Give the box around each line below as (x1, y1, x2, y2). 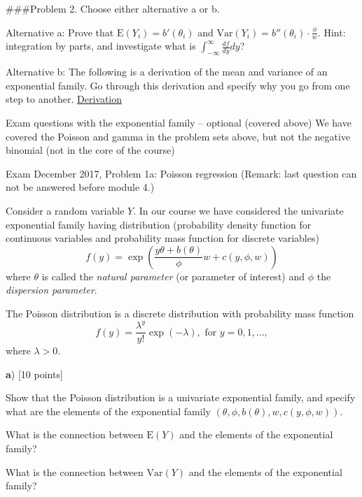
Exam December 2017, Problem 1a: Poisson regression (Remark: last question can (6, 166, 357, 180)
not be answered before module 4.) (6, 180, 155, 194)
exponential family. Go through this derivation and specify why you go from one (6, 78, 350, 92)
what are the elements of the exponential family (6, 403, 211, 418)
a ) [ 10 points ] (6, 366, 63, 381)
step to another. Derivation (6, 92, 123, 106)
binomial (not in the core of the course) (6, 143, 175, 157)
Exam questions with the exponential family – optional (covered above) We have (6, 115, 351, 129)
